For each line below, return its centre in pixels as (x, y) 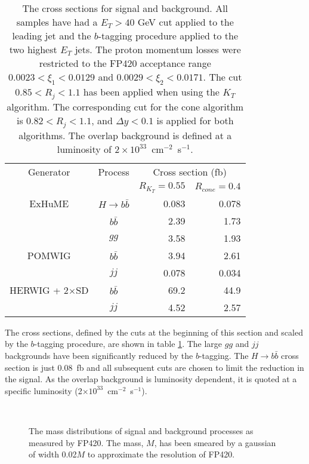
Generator (49, 172)
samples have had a (57, 22)
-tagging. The (224, 355)
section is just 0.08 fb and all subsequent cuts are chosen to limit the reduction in (154, 367)
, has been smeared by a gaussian (215, 442)
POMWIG (49, 255)
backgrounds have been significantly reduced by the (99, 355)
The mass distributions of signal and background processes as (141, 430)
